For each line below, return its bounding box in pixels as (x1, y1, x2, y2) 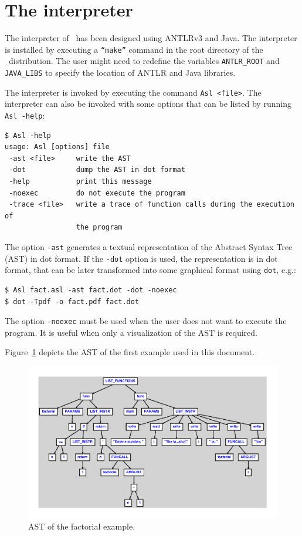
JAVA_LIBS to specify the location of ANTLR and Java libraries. (5, 66, 236, 79)
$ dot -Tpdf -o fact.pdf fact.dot (5, 297, 140, 306)
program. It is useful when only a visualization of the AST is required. (5, 326, 257, 338)
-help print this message (9, 177, 152, 186)
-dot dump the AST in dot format (9, 166, 185, 174)
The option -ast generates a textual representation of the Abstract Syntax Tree (5, 240, 293, 252)
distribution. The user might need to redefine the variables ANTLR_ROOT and (8, 55, 280, 67)
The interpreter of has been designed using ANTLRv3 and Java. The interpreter (5, 32, 297, 44)
